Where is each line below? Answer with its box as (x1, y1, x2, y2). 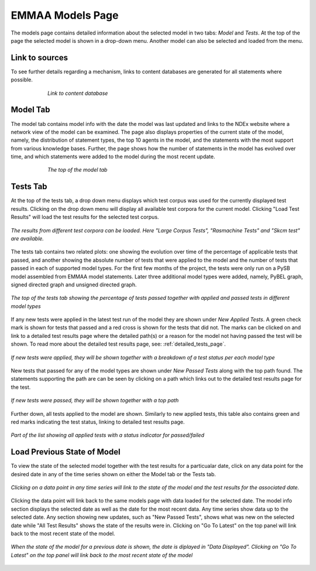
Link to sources (11, 53, 68, 63)
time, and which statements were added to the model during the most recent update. (11, 153, 215, 160)
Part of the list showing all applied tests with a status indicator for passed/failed (11, 432, 205, 439)
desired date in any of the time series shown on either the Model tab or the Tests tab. (11, 470, 217, 477)
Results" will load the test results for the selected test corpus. (11, 214, 159, 221)
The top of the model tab (47, 166, 108, 173)
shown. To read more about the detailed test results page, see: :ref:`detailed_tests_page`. (11, 340, 226, 348)
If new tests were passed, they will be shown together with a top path (11, 397, 179, 404)
